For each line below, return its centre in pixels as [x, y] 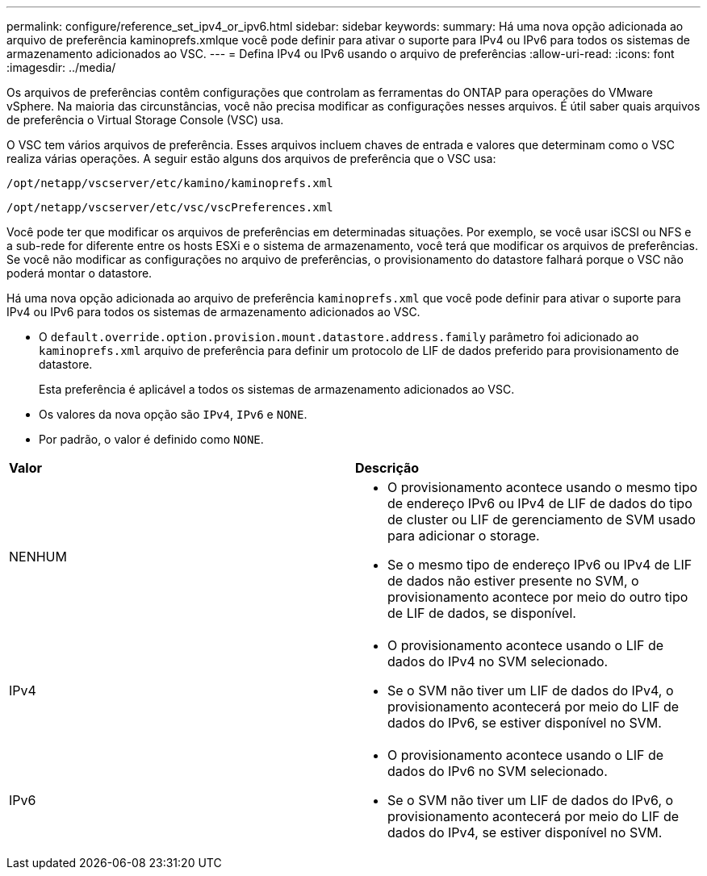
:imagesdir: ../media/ [61, 67]
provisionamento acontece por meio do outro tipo [538, 597]
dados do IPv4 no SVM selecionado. [498, 661]
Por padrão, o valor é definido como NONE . [151, 439]
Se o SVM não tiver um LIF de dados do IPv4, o [531, 690]
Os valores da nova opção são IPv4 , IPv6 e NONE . [173, 414]
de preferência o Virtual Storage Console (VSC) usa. [145, 120]
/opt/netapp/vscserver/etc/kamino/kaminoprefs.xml [170, 183]
